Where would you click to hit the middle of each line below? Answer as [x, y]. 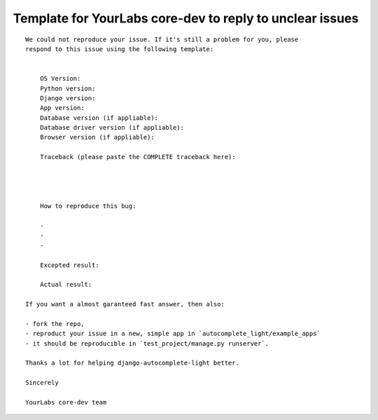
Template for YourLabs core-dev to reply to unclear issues [186, 18]
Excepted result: [69, 265]
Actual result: [66, 285]
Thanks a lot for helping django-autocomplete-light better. [132, 363]
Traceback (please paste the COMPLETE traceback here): [138, 157]
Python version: [68, 88]
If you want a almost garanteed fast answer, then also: [125, 304]
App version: [62, 108]
